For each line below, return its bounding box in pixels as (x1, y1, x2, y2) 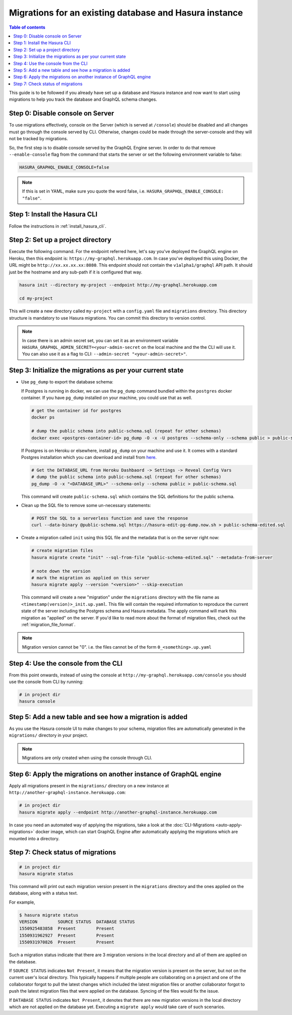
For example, (9, 899, 36, 905)
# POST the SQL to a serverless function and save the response (31, 516, 188, 521)
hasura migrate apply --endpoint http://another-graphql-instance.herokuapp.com (19, 809, 217, 815)
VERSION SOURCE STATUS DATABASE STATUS (19, 919, 135, 924)
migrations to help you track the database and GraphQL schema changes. (9, 96, 158, 102)
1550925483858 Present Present (19, 926, 114, 931)
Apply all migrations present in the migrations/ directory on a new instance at (9, 782, 169, 788)
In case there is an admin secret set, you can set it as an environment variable (22, 337, 179, 343)
